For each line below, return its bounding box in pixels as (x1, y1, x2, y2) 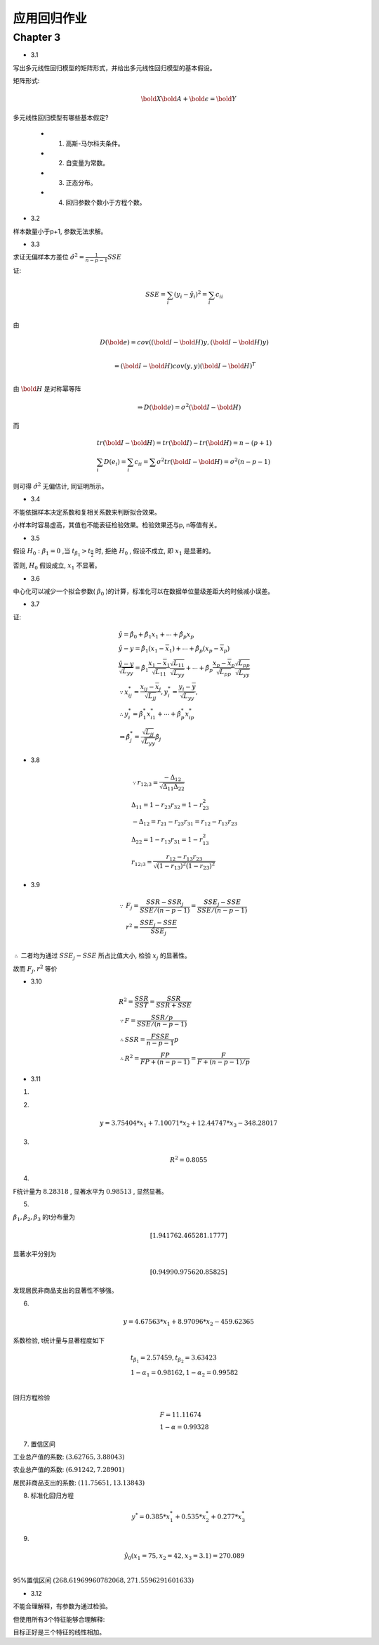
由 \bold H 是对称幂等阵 (13, 385, 81, 393)
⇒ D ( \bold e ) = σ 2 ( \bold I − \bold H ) (137, 402, 241, 411)
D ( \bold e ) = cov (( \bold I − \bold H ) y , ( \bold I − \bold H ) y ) (99, 338, 270, 347)
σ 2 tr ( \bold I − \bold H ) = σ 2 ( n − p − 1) (157, 457, 271, 466)
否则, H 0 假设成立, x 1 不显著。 (13, 561, 101, 571)
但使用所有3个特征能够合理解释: (13, 1615, 105, 1623)
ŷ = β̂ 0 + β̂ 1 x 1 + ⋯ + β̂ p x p (118, 630, 194, 640)
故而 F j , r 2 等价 (13, 964, 58, 974)
